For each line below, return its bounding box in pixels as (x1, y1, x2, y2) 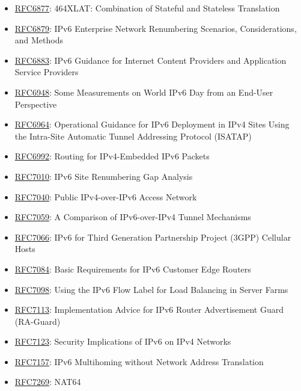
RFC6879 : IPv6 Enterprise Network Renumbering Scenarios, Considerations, (14, 22, 297, 34)
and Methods (14, 34, 64, 46)
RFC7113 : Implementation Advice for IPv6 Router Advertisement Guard (14, 303, 284, 316)
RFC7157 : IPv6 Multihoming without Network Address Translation (14, 355, 264, 368)
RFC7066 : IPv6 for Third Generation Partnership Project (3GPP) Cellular (14, 230, 291, 243)
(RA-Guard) (14, 315, 61, 327)
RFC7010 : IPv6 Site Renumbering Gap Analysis (14, 170, 193, 182)
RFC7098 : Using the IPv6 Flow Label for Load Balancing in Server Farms (14, 283, 288, 295)
